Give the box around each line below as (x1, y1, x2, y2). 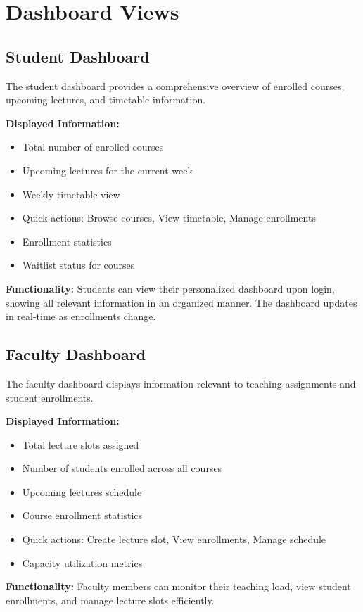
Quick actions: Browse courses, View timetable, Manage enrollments (22, 210, 316, 225)
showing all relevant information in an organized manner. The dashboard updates (6, 295, 357, 310)
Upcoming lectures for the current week (22, 162, 193, 177)
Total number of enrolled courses (22, 139, 164, 154)
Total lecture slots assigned (22, 437, 139, 452)
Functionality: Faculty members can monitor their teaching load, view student (6, 579, 351, 594)
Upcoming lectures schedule (22, 484, 142, 499)
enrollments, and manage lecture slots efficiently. (6, 592, 215, 607)
